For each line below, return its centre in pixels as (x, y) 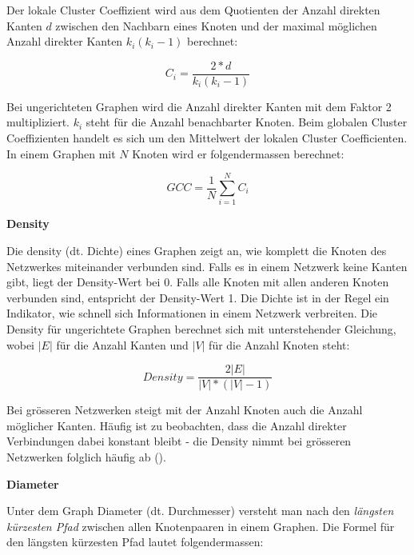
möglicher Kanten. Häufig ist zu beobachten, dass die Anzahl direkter (177, 425)
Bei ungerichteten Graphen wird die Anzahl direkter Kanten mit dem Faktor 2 (199, 106)
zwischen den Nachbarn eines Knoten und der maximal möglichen (216, 25)
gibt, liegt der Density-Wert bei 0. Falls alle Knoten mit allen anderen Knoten (198, 282)
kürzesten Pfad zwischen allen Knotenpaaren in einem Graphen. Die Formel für (201, 526)
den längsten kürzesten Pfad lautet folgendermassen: (135, 542)
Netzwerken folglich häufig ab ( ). (86, 456)
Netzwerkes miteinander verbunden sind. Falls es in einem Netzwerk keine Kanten (207, 266)
